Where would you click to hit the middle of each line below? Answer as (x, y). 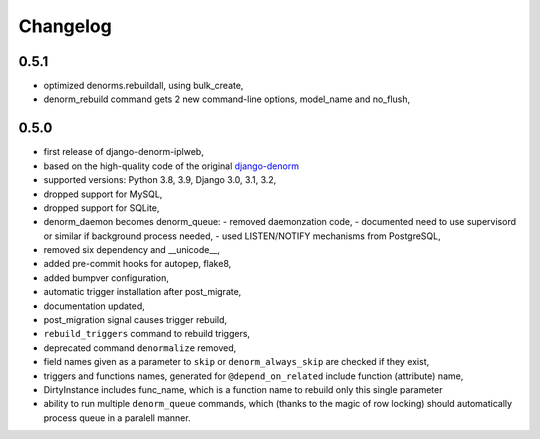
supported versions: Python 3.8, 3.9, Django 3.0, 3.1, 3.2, (160, 180)
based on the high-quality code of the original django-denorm (171, 166)
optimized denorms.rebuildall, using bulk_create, (143, 86)
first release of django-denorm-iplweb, (123, 152)
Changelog (65, 26)
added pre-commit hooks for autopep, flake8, (137, 264)
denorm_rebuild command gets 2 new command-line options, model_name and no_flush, (227, 99)
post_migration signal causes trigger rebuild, (135, 320)
